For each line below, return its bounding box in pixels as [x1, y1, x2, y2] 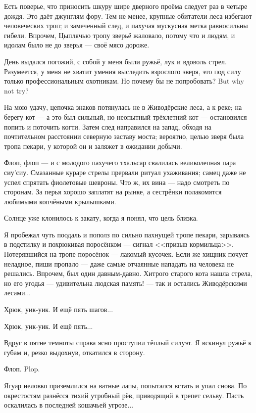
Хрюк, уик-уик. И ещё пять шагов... [4, 304, 113, 315]
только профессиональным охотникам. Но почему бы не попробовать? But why [4, 76, 244, 86]
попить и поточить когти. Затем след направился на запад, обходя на [4, 121, 211, 132]
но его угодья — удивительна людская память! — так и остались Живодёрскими [4, 277, 247, 288]
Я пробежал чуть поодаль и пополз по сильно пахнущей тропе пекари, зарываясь [4, 229, 250, 239]
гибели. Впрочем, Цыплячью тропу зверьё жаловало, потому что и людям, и [4, 30, 235, 40]
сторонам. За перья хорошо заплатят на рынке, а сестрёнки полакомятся [4, 186, 222, 197]
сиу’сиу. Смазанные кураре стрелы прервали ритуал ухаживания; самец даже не [4, 167, 246, 177]
